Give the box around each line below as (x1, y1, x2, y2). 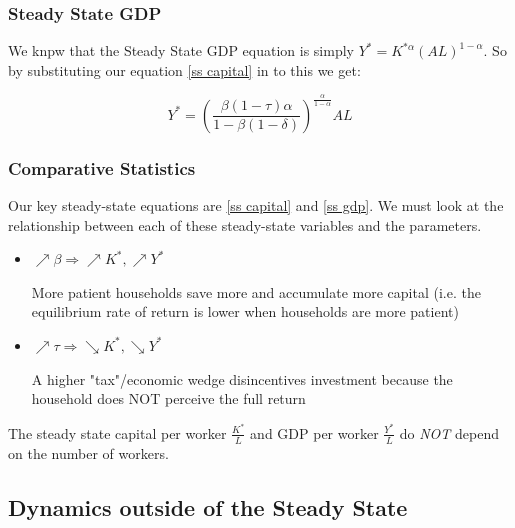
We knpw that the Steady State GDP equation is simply (8, 40, 354, 61)
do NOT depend (399, 422, 499, 443)
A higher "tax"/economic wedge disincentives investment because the (31, 368, 453, 389)
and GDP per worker (250, 422, 379, 443)
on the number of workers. (8, 442, 169, 463)
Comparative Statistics (8, 155, 196, 180)
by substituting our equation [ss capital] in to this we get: (8, 59, 361, 80)
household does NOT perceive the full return (31, 388, 306, 409)
